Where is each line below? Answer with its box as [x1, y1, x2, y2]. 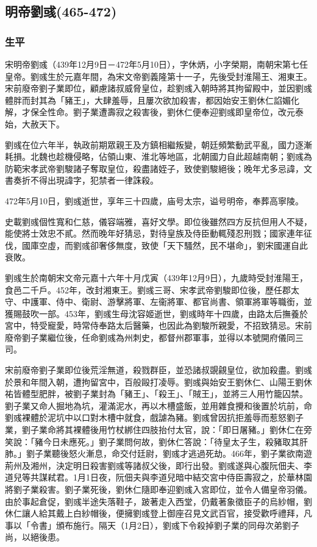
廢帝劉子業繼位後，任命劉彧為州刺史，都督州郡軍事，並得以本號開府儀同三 [5, 331, 304, 343]
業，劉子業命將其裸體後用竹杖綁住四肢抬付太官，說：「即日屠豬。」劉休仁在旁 [5, 423, 312, 436]
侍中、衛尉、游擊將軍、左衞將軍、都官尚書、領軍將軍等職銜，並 [55, 295, 312, 308]
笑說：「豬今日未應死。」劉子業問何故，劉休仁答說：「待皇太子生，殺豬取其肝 [5, 435, 308, 448]
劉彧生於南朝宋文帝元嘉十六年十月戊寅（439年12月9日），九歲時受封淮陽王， [5, 271, 308, 284]
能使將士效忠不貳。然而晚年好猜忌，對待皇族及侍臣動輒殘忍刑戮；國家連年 [5, 227, 304, 240]
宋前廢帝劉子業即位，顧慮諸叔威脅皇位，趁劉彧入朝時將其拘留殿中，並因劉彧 [5, 82, 312, 95]
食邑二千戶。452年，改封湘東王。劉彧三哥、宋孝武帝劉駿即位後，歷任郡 [5, 283, 291, 296]
